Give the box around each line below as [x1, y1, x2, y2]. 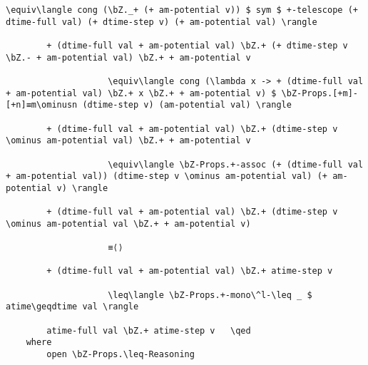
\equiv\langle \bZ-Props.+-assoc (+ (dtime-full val [108, 159, 364, 170]
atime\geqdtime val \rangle [6, 302, 139, 312]
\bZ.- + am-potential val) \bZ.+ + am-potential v [6, 52, 251, 63]
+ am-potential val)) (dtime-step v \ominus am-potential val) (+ [6, 171, 328, 182]
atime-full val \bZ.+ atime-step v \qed [46, 325, 251, 336]
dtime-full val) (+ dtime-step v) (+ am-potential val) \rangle [6, 16, 317, 27]
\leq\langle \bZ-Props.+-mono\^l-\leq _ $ [108, 289, 312, 300]
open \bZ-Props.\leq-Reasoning [46, 349, 195, 360]
